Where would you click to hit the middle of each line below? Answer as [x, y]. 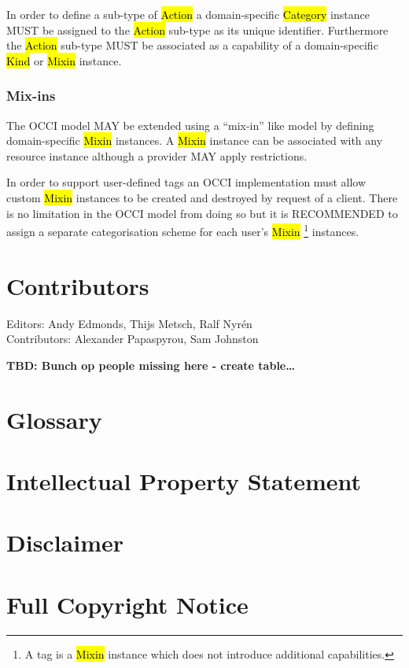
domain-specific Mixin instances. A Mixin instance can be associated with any [195, 140]
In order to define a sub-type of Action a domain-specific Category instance [188, 14]
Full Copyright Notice [127, 604]
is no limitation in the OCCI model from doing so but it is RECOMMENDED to [202, 213]
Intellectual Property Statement [184, 480]
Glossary [54, 419]
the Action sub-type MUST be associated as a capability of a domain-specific [192, 45]
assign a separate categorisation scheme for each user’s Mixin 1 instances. [183, 230]
